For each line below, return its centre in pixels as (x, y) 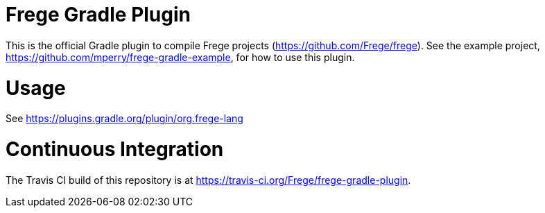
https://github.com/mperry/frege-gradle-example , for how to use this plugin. (180, 57)
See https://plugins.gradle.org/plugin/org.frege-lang (124, 119)
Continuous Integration (115, 149)
